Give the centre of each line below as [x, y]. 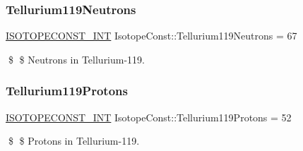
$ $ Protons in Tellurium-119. [74, 141]
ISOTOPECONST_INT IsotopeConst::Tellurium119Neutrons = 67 [151, 36]
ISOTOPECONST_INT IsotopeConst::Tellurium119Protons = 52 [149, 117]
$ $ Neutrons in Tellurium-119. [77, 59]
